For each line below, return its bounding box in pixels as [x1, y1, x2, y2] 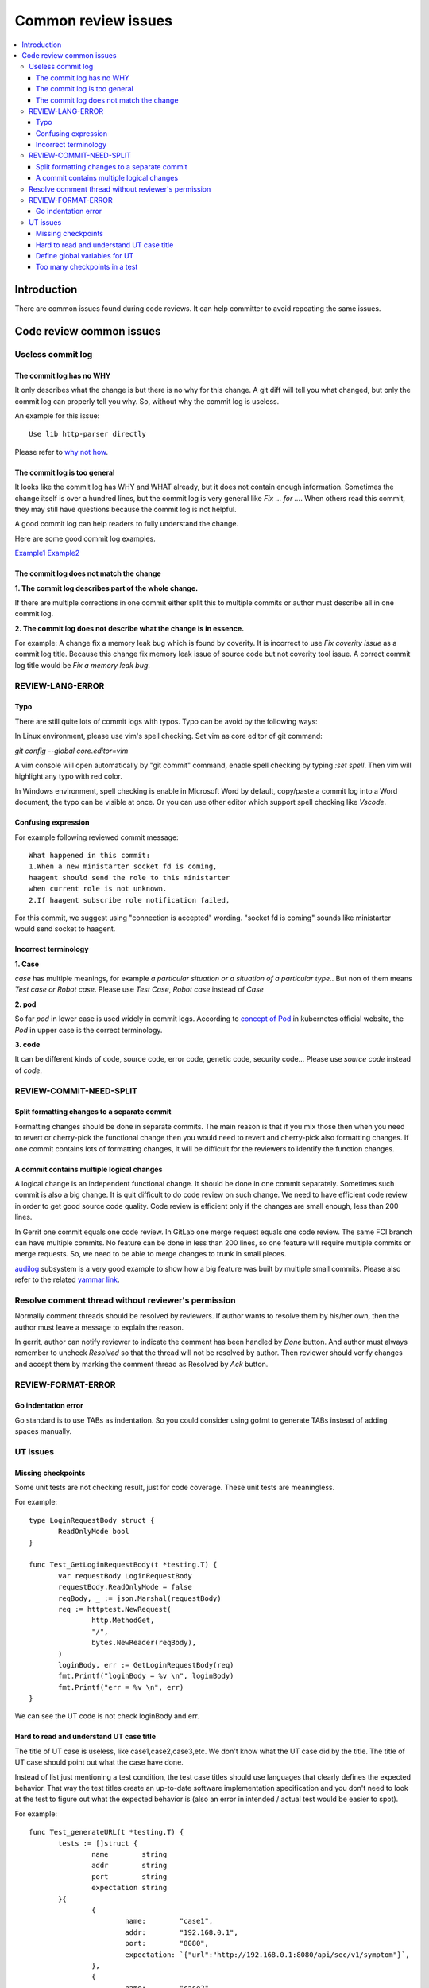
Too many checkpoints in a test [36, 262, 138, 272]
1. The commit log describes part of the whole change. [14, 583, 199, 592]
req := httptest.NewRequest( [58, 1605, 172, 1613]
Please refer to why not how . [14, 447, 109, 456]
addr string [91, 1861, 168, 1870]
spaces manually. [14, 1427, 72, 1436]
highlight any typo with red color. [14, 771, 123, 781]
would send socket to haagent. [14, 924, 116, 934]
